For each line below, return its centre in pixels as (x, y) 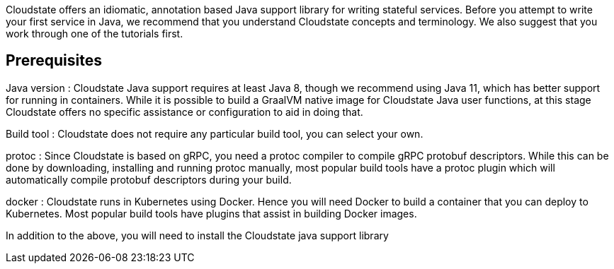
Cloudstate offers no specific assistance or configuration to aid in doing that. (184, 112)
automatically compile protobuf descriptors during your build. (149, 179)
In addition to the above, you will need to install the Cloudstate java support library (197, 235)
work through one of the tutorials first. (95, 34)
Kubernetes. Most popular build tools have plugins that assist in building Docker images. (211, 213)
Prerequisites (54, 61)
